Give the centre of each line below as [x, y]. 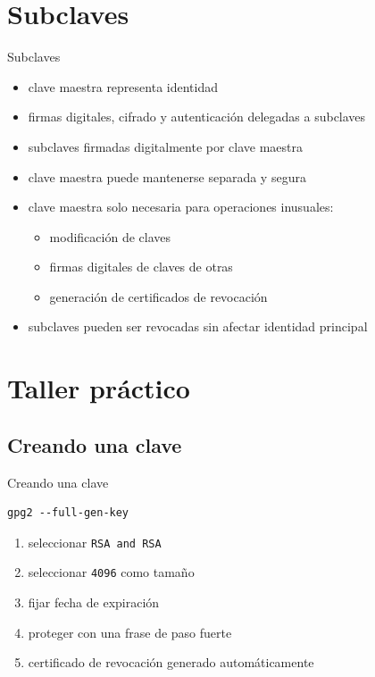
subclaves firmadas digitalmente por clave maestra [166, 146]
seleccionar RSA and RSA [95, 542]
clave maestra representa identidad [123, 86]
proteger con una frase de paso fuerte [130, 632]
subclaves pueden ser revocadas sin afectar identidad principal [198, 326]
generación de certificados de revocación [158, 296]
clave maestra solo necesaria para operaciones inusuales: [181, 207]
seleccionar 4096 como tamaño [111, 572]
